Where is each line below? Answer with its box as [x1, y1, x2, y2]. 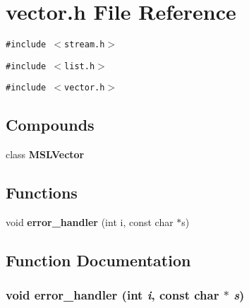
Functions [6, 182, 78, 203]
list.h [64, 61, 95, 71]
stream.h [64, 40, 105, 50]
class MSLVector [6, 147, 85, 162]
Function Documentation [6, 249, 191, 271]
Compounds [6, 114, 95, 136]
